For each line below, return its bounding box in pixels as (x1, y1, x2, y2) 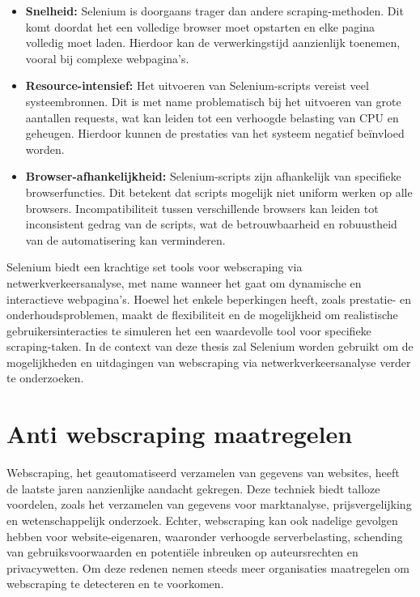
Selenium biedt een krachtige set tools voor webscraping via (6, 258, 303, 275)
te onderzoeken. (6, 369, 84, 386)
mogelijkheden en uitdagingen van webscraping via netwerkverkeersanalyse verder (6, 353, 411, 370)
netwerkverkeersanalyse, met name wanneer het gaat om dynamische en (6, 274, 362, 291)
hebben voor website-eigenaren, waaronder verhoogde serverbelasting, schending (6, 527, 403, 544)
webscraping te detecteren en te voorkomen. (6, 575, 224, 592)
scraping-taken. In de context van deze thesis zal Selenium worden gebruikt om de (6, 338, 414, 355)
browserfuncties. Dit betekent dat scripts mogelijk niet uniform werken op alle (25, 183, 413, 200)
